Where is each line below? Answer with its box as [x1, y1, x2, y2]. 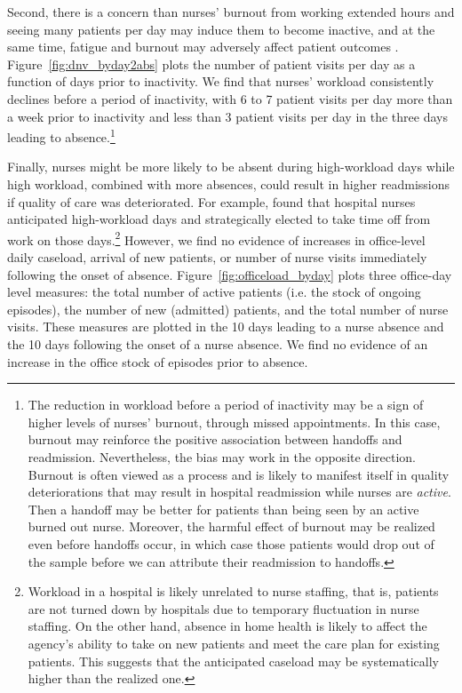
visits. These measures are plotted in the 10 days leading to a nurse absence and [7, 317, 444, 336]
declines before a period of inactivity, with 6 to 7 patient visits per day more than [7, 89, 453, 108]
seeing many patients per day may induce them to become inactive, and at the [7, 20, 435, 38]
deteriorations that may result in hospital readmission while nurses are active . [28, 482, 451, 501]
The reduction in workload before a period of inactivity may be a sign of [28, 395, 424, 414]
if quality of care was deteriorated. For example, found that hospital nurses [7, 192, 416, 211]
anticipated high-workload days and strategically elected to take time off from [7, 210, 431, 228]
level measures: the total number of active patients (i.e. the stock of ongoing [7, 283, 421, 301]
